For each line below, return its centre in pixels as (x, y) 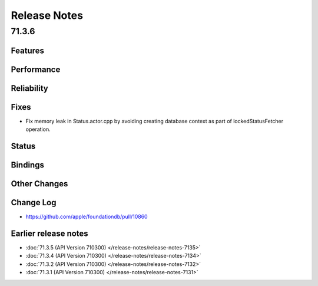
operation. (38, 129)
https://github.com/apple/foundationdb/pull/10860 (87, 217)
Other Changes (39, 184)
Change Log (34, 203)
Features (27, 50)
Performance (36, 69)
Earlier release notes (49, 233)
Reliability (29, 88)
